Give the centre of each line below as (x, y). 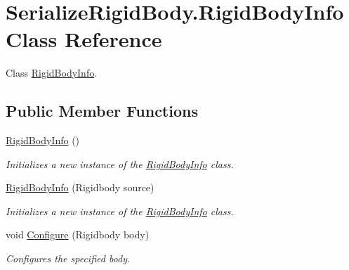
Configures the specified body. (68, 258)
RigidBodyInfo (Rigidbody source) (80, 187)
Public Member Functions (102, 111)
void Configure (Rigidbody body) (78, 234)
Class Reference (84, 39)
